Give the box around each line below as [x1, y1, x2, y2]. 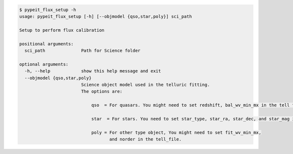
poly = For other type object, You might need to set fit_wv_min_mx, [91, 130, 261, 135]
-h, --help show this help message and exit [24, 68, 161, 74]
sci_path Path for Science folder [24, 48, 141, 53]
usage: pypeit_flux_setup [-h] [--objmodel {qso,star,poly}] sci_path [19, 14, 192, 19]
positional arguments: [19, 41, 74, 46]
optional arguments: [19, 61, 68, 67]
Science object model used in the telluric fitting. [81, 82, 210, 87]
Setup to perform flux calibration [19, 27, 105, 33]
